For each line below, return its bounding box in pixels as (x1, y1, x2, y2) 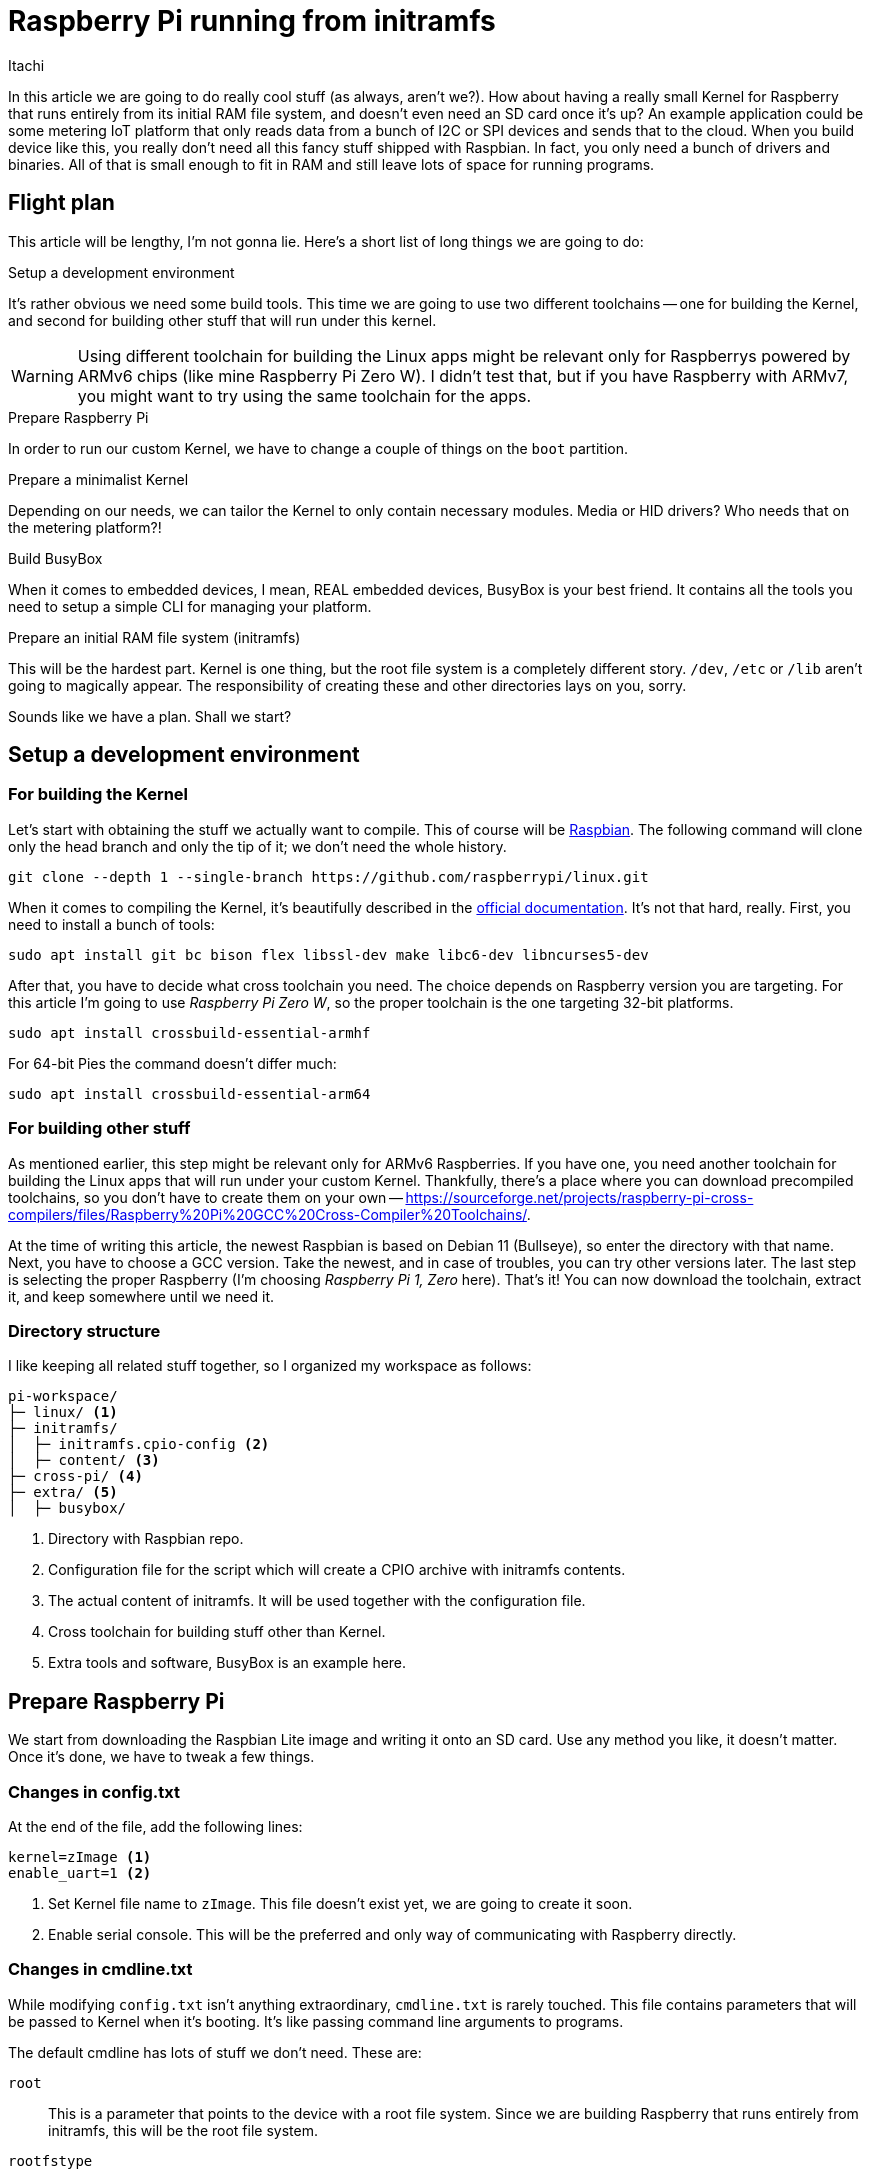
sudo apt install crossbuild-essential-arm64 (8, 1085, 371, 1102)
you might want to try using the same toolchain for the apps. (77, 385, 532, 406)
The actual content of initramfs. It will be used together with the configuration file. (48, 1592, 586, 1610)
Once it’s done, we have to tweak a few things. (8, 1748, 315, 1766)
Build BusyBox (8, 549, 103, 567)
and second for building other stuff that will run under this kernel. (8, 311, 437, 329)
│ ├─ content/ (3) (8, 1452, 160, 1469)
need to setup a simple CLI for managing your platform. (8, 597, 372, 615)
